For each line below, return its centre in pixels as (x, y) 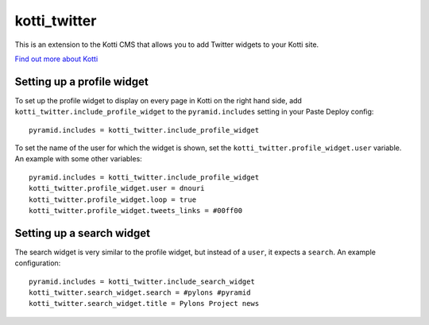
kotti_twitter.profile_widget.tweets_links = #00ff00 (135, 210)
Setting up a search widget (83, 233)
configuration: (38, 263)
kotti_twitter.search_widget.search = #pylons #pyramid (140, 293)
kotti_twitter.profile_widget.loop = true (113, 199)
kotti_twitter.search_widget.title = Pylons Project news (144, 304)
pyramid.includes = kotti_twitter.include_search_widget (142, 281)
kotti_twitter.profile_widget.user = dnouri (117, 188)
